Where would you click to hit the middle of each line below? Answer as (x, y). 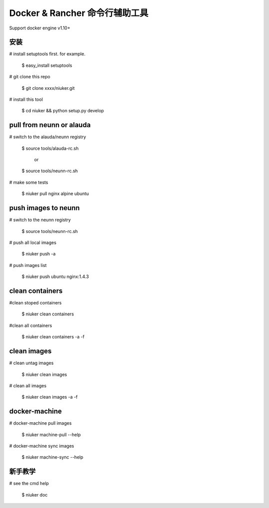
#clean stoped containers (35, 303)
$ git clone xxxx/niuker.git (48, 88)
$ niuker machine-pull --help (51, 435)
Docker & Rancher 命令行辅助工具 (79, 13)
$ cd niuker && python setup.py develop (63, 111)
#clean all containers (31, 325)
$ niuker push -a (39, 254)
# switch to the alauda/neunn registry (48, 137)
